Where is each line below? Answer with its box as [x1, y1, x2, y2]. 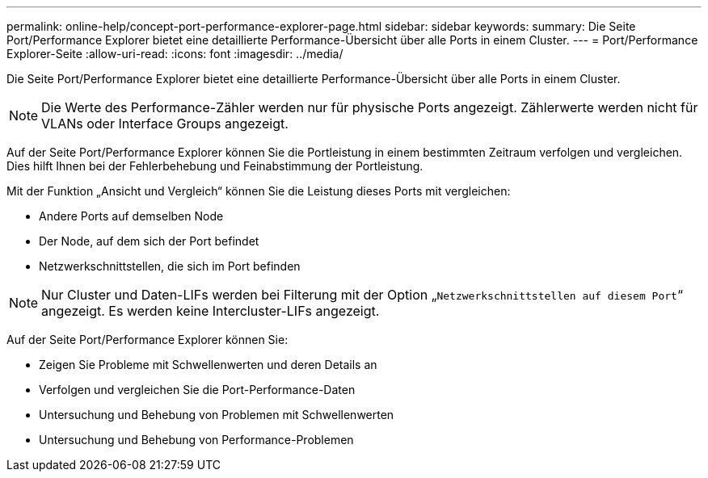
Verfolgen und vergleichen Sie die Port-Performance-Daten [39, 383, 356, 396]
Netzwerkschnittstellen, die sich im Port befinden [39, 259, 301, 273]
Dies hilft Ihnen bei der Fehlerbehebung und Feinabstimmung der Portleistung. [6, 159, 424, 173]
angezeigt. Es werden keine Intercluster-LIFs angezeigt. [41, 303, 380, 319]
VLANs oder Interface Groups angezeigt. [41, 115, 289, 132]
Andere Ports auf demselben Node [39, 209, 224, 223]
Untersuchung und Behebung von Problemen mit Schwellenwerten [39, 408, 394, 421]
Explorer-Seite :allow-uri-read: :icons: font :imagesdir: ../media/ [6, 47, 343, 61]
